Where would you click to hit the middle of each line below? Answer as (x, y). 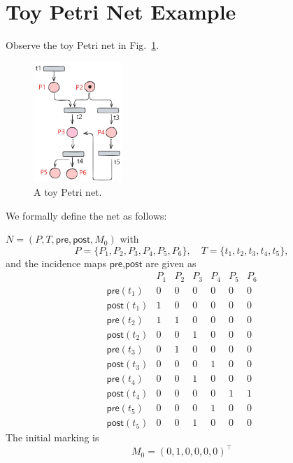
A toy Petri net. (68, 192)
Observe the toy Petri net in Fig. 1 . (83, 45)
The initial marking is (52, 437)
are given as (171, 263)
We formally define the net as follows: (86, 215)
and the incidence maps (56, 263)
